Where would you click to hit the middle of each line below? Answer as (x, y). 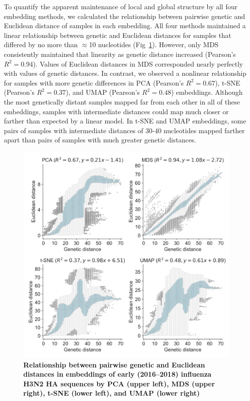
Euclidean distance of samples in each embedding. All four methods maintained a (125, 26)
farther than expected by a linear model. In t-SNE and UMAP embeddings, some (125, 121)
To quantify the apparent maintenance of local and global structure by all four (121, 6)
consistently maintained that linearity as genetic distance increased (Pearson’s (120, 54)
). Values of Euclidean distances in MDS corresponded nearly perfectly (138, 63)
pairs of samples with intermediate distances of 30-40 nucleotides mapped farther (125, 130)
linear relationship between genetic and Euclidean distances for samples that (118, 35)
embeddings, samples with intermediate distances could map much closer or (116, 111)
